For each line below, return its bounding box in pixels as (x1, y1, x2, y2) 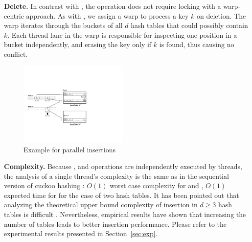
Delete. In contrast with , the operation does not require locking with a (4, 1, 221, 11)
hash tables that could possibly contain (131, 20, 248, 30)
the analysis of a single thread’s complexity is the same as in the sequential (4, 170, 229, 181)
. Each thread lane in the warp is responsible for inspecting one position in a (7, 29, 237, 40)
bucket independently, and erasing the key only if (4, 39, 152, 49)
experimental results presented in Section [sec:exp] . (4, 228, 158, 239)
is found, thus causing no (159, 39, 234, 49)
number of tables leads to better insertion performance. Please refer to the (4, 218, 227, 229)
